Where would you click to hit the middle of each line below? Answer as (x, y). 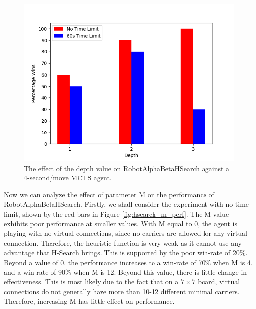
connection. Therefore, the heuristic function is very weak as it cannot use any (123, 243)
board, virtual (219, 282)
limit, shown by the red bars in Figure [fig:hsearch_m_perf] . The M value (117, 213)
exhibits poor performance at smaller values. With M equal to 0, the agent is (121, 223)
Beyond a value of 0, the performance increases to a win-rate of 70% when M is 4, (128, 262)
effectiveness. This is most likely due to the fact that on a (91, 282)
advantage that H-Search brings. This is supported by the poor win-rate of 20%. (126, 252)
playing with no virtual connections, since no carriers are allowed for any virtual (126, 233)
